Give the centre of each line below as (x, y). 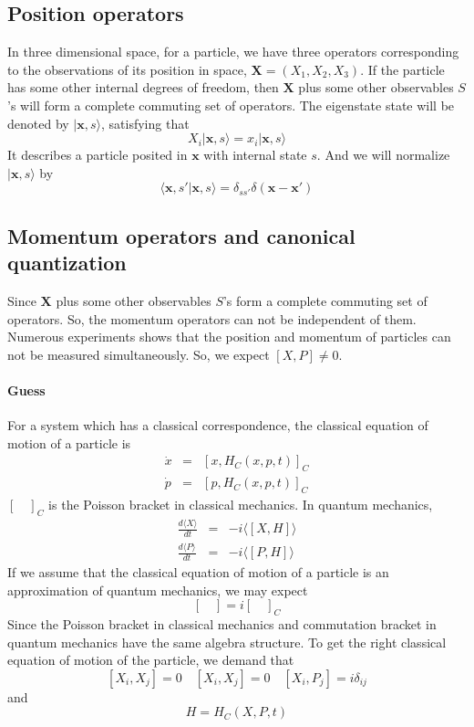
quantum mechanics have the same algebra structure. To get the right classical (227, 642)
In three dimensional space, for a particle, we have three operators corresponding (233, 52)
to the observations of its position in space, (127, 69)
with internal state (255, 155)
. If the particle (402, 69)
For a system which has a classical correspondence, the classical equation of (218, 425)
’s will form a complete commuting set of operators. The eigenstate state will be (231, 105)
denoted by (38, 123)
